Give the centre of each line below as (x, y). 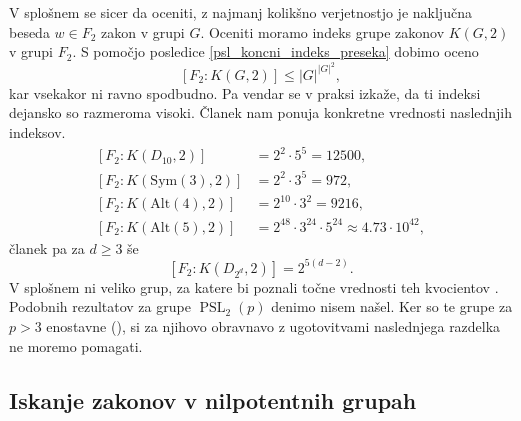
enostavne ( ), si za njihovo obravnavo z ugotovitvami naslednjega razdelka (273, 326)
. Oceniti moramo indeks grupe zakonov (322, 31)
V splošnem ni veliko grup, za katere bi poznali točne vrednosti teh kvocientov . (254, 286)
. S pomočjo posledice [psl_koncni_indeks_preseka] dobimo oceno (275, 51)
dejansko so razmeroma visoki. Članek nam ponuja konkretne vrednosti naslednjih (261, 112)
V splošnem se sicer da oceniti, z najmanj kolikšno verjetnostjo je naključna (240, 12)
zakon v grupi (143, 31)
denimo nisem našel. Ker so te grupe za (392, 306)
